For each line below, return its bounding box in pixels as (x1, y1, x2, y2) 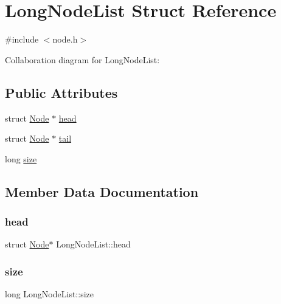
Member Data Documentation (5, 182, 199, 201)
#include (5, 33, 39, 46)
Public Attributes (5, 83, 118, 102)
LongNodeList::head (56, 238, 131, 250)
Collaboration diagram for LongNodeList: (5, 53, 160, 66)
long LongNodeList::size (5, 288, 94, 300)
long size (5, 152, 37, 165)
